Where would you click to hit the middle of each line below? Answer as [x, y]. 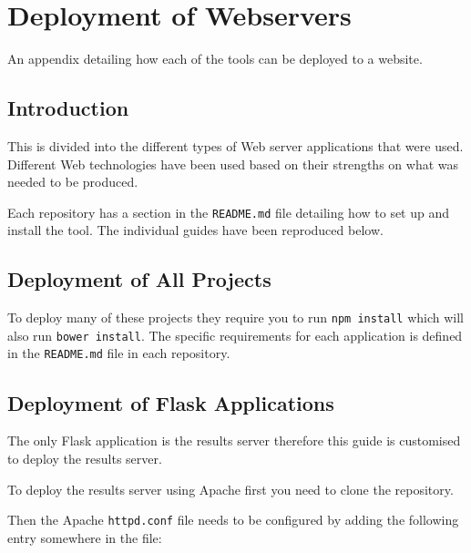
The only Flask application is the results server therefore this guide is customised [234, 440]
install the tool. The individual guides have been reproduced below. [195, 230]
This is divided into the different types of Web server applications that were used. [235, 145]
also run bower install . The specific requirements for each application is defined [235, 335]
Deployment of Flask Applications [171, 402]
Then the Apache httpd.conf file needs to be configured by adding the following [233, 520]
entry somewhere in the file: [85, 537]
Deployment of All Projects [139, 279]
